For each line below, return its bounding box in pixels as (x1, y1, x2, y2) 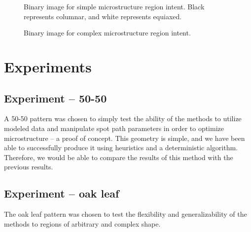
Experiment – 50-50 (4, 90, 107, 105)
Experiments (4, 56, 92, 76)
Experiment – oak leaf (4, 186, 119, 201)
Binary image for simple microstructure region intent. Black (24, 1, 205, 11)
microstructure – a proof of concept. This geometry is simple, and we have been (4, 133, 245, 143)
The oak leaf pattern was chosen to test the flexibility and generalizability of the (4, 209, 247, 219)
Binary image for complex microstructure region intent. (24, 28, 191, 38)
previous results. (4, 162, 53, 172)
